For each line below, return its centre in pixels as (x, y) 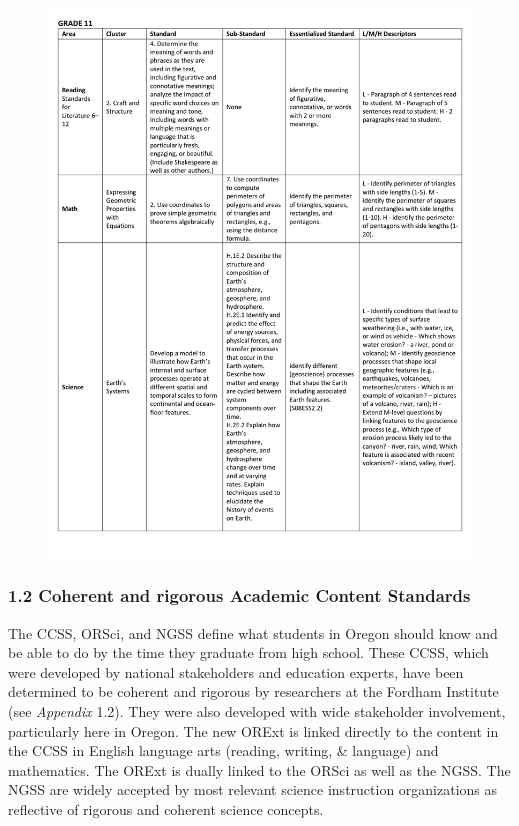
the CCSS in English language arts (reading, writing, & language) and (223, 750)
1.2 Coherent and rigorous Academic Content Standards (239, 595)
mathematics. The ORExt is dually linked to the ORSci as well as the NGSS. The (259, 769)
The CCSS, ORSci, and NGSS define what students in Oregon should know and (253, 632)
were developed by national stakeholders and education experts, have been (236, 671)
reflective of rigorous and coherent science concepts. (166, 809)
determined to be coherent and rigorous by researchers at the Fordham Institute (253, 691)
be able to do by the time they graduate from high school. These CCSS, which (248, 652)
